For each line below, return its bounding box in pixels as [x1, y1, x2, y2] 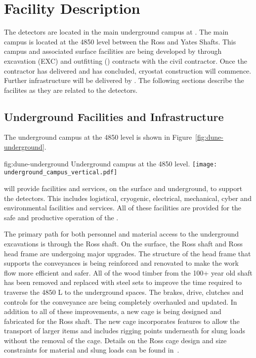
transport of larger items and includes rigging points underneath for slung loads [4, 325, 246, 336]
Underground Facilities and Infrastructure [4, 109, 224, 124]
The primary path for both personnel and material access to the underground [4, 229, 239, 239]
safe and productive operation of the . [4, 212, 119, 222]
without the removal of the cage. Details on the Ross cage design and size [4, 335, 227, 345]
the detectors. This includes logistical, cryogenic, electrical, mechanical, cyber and [4, 193, 252, 203]
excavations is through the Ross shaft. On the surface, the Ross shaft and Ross [4, 238, 243, 248]
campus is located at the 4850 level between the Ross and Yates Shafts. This [4, 36, 236, 46]
